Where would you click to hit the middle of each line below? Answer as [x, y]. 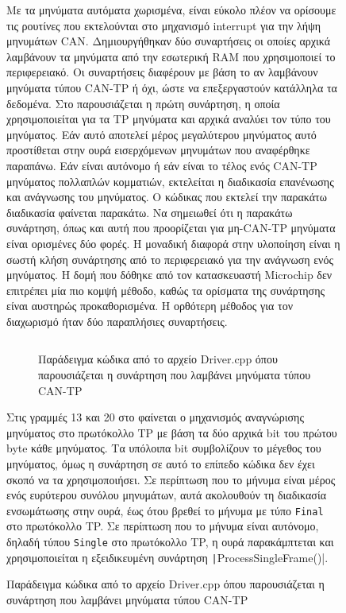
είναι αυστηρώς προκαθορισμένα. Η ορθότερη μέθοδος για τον [150, 306]
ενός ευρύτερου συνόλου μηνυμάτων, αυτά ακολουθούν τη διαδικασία [166, 495]
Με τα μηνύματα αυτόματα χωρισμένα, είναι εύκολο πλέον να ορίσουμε [171, 10]
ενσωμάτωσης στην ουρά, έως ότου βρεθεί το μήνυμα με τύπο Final [165, 510]
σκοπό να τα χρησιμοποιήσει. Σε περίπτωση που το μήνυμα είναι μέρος [171, 479]
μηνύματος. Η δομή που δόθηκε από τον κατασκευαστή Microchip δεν [169, 275]
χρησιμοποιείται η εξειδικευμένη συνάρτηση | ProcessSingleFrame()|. [167, 557]
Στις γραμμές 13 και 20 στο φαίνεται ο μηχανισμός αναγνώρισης [155, 417]
